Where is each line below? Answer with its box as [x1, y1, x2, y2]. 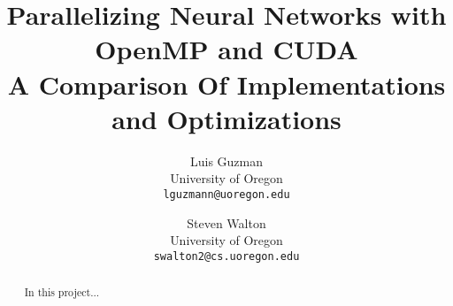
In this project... [24, 285, 100, 300]
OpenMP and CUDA [95, 31, 358, 67]
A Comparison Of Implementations [7, 65, 446, 102]
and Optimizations [111, 100, 342, 136]
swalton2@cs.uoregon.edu [153, 249, 300, 263]
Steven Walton [187, 213, 266, 232]
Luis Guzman [189, 151, 264, 170]
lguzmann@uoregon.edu [163, 187, 290, 201]
